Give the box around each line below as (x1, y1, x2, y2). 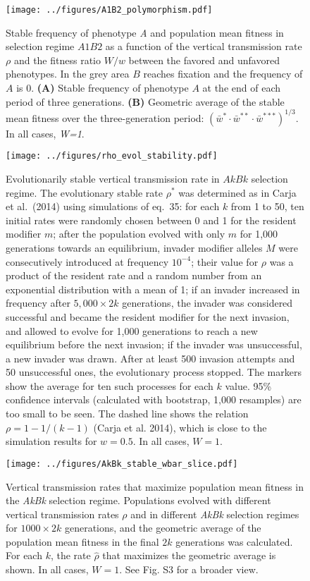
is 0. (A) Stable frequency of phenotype (16, 80, 189, 95)
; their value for (191, 254, 259, 269)
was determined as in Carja (178, 185, 297, 200)
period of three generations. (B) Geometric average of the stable (6, 94, 285, 109)
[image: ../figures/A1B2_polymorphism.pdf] (6, 5, 213, 15)
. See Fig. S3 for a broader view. (119, 562, 259, 577)
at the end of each (202, 80, 280, 95)
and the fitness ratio (13, 52, 101, 67)
